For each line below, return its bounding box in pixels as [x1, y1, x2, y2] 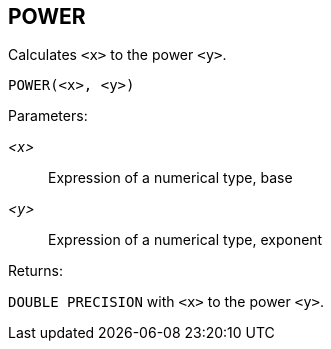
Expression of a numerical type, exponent [48, 231, 323, 249]
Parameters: [8, 107, 88, 125]
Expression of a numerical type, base [48, 169, 293, 187]
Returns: [8, 262, 64, 280]
